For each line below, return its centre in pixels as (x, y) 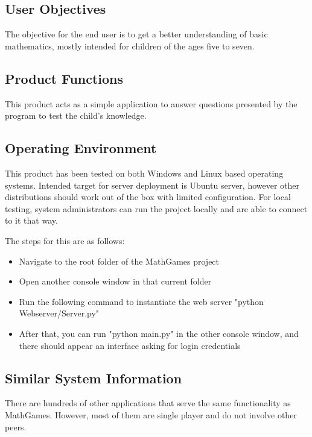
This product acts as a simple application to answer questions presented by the (151, 103)
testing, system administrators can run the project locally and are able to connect (156, 208)
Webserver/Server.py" (59, 313)
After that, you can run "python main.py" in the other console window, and (159, 333)
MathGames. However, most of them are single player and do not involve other (151, 414)
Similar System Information (94, 378)
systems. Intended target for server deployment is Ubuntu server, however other (152, 185)
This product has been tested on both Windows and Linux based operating (144, 173)
